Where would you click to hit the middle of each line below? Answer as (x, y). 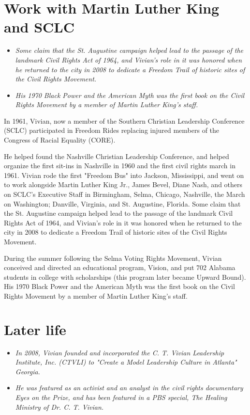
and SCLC (39, 27)
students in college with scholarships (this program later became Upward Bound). (125, 277)
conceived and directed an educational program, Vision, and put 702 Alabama (120, 267)
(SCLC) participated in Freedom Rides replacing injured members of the (112, 130)
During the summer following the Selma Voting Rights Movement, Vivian (113, 258)
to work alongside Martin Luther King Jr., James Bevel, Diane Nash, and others (123, 184)
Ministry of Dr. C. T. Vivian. (59, 407)
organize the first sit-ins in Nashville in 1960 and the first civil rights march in (120, 166)
